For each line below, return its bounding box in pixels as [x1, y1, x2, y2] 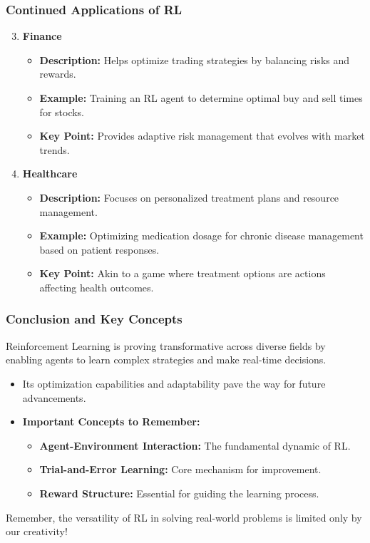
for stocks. [39, 104, 85, 119]
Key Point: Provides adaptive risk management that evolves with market [39, 128, 365, 143]
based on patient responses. [39, 242, 160, 257]
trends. [39, 142, 70, 157]
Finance [22, 29, 62, 43]
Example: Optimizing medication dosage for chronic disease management [39, 228, 364, 243]
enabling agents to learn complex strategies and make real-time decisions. [6, 352, 327, 367]
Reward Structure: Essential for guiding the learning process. [39, 485, 319, 500]
